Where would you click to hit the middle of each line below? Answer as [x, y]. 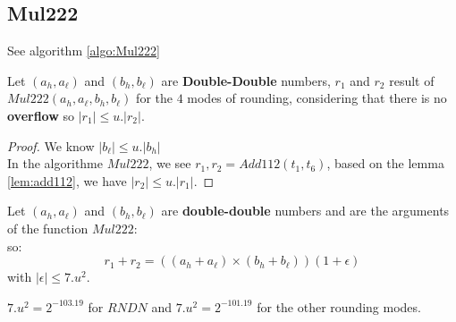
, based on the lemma [385, 163]
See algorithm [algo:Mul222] [84, 51]
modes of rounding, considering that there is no [317, 98]
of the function [48, 228]
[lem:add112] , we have [67, 180]
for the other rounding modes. [339, 306]
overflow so [41, 115]
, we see [170, 163]
